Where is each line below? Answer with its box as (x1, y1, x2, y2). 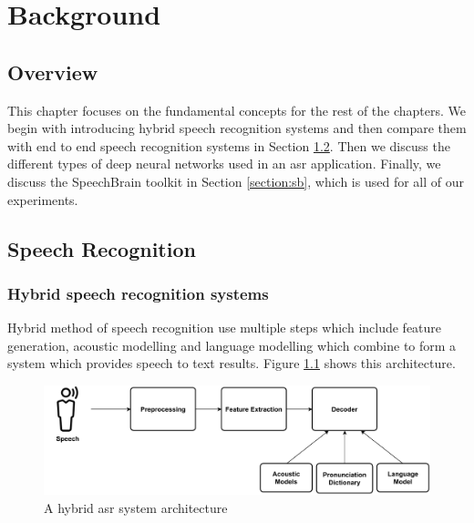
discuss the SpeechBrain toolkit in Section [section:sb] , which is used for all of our (7, 171, 464, 190)
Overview (7, 57, 98, 86)
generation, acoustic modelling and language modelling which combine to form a (7, 335, 457, 354)
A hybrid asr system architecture (44, 498, 228, 517)
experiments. (7, 190, 78, 209)
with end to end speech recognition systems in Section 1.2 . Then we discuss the (7, 136, 450, 155)
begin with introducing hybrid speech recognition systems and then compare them (7, 118, 467, 138)
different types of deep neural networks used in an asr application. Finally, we (7, 154, 441, 173)
